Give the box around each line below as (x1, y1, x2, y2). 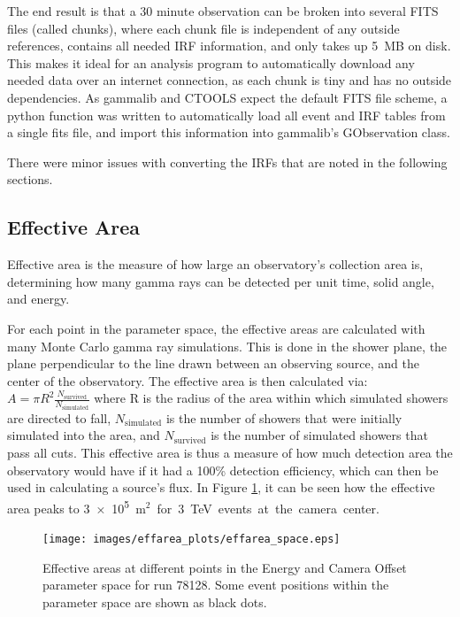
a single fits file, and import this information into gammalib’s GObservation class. (7, 123, 450, 142)
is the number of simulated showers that (211, 426, 428, 444)
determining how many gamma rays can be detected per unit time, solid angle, (7, 272, 434, 290)
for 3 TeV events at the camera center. (157, 498, 379, 517)
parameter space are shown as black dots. (42, 592, 267, 611)
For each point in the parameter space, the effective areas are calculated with (7, 319, 425, 337)
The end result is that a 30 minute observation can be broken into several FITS (7, 2, 439, 19)
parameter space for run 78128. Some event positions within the (42, 575, 389, 594)
